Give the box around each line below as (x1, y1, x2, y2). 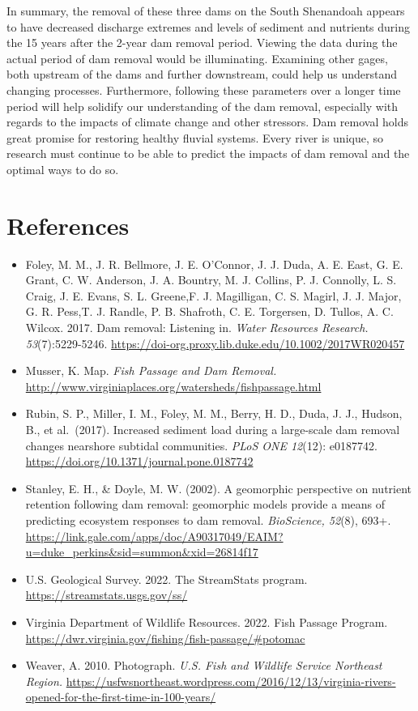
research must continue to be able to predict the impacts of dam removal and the (6, 145, 410, 162)
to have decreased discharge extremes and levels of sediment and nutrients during (6, 18, 411, 35)
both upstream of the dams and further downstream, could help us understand (6, 66, 398, 83)
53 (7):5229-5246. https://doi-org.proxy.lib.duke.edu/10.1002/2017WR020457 (25, 334, 405, 351)
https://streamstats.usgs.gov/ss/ (25, 586, 188, 603)
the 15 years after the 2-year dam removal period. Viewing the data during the (6, 34, 398, 51)
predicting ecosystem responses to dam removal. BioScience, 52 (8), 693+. (25, 511, 391, 528)
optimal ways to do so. (6, 160, 119, 177)
